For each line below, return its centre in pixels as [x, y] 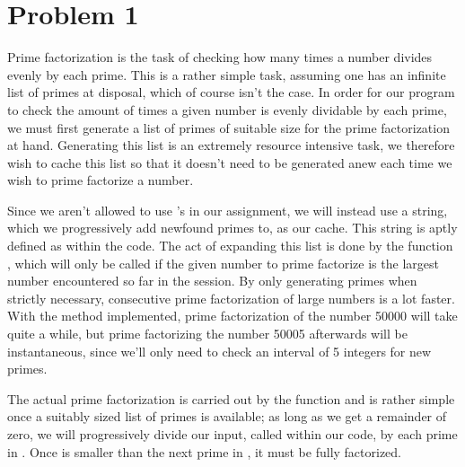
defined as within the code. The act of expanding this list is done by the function [230, 246]
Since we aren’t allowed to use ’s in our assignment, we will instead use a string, [228, 210]
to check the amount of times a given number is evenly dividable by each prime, [227, 109]
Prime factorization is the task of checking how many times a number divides [220, 57]
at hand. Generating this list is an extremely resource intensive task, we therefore [231, 145]
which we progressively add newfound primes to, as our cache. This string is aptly [232, 228]
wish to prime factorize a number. [101, 180]
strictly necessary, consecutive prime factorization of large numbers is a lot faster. [231, 298]
